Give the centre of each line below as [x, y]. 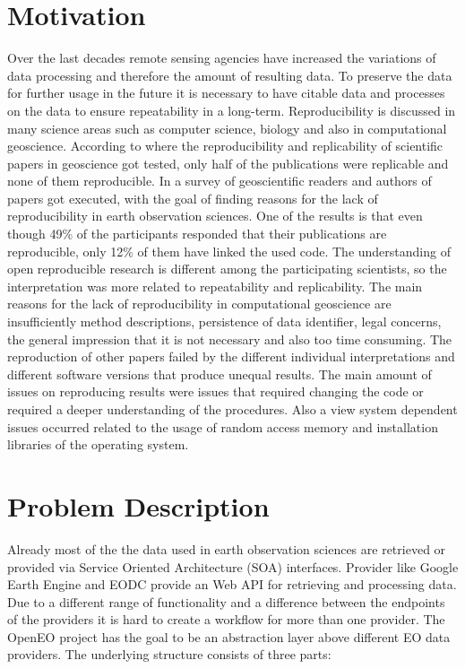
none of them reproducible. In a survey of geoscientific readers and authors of [220, 181]
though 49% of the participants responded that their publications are [197, 234]
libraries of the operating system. [98, 444]
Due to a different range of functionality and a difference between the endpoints [226, 601]
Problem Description [138, 505]
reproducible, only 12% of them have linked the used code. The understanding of [229, 251]
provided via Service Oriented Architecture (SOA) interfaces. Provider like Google [233, 566]
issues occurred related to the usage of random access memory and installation [223, 426]
